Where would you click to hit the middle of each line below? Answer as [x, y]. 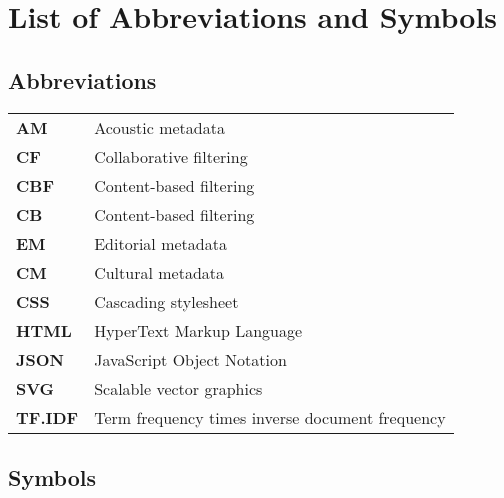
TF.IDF [47, 417]
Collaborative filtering [171, 156]
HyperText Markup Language [198, 330]
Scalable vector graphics [178, 388]
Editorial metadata [160, 243]
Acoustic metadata [159, 127]
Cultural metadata [159, 272]
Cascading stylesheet [166, 301]
